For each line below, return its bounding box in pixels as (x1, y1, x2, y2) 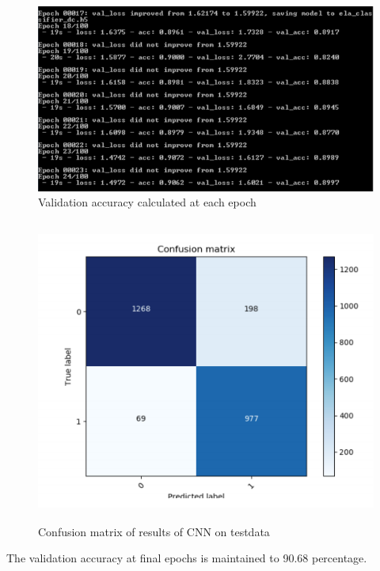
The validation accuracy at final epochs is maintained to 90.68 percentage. (6, 550, 367, 566)
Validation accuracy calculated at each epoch (38, 194, 256, 210)
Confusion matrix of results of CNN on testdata (38, 523, 270, 539)
